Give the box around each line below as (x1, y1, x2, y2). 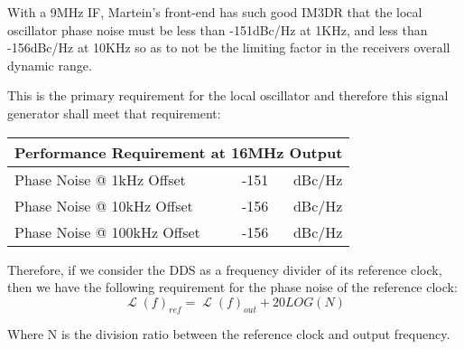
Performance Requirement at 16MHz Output (14, 141, 343, 163)
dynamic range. (7, 55, 92, 74)
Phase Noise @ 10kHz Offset (14, 194, 193, 216)
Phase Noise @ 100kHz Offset (14, 221, 200, 242)
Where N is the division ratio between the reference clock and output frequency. (7, 324, 450, 343)
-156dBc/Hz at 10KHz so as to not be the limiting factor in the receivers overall (7, 38, 450, 57)
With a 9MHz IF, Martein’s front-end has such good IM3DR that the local (7, 3, 422, 21)
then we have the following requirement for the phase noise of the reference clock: (7, 278, 458, 297)
